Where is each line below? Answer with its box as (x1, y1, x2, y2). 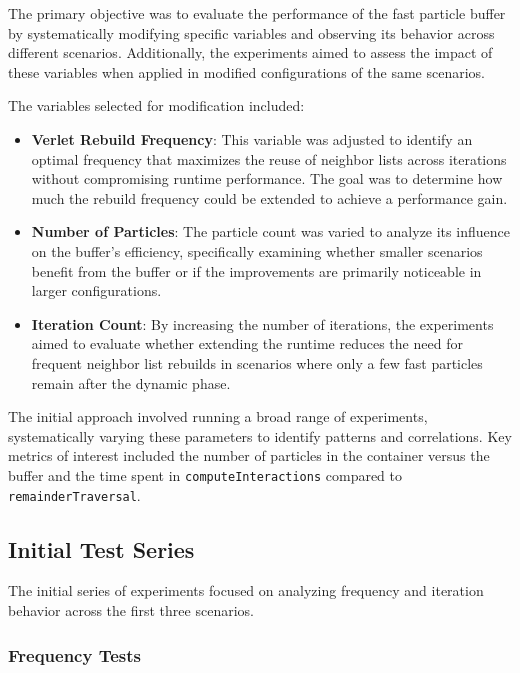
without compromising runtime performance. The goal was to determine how (31, 168, 503, 189)
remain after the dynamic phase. (31, 372, 231, 393)
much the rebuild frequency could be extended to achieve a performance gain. (31, 187, 508, 208)
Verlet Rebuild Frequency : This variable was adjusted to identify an (31, 128, 473, 149)
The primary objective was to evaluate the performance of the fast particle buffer (8, 3, 506, 23)
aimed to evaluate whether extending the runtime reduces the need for (31, 333, 463, 354)
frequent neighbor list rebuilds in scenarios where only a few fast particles (31, 352, 483, 373)
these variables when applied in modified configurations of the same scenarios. (8, 61, 485, 82)
